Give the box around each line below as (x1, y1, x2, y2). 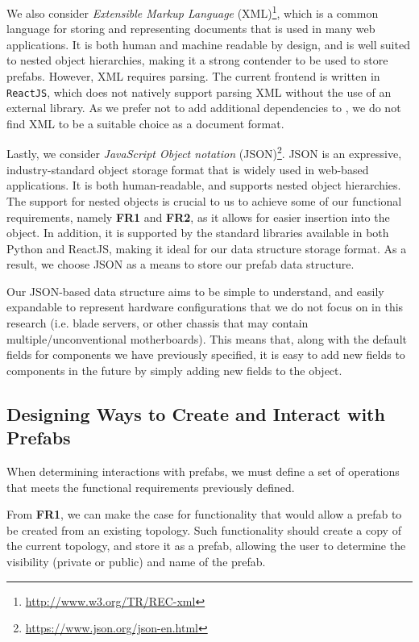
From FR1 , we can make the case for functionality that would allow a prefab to (6, 506, 402, 523)
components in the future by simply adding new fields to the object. (6, 361, 342, 378)
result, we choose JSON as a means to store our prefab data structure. (6, 256, 355, 273)
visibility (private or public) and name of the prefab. (6, 553, 266, 569)
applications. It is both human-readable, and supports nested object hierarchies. (6, 177, 401, 194)
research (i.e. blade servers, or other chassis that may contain (6, 315, 309, 331)
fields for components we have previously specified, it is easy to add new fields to (6, 346, 405, 363)
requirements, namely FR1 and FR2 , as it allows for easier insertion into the (6, 208, 390, 225)
